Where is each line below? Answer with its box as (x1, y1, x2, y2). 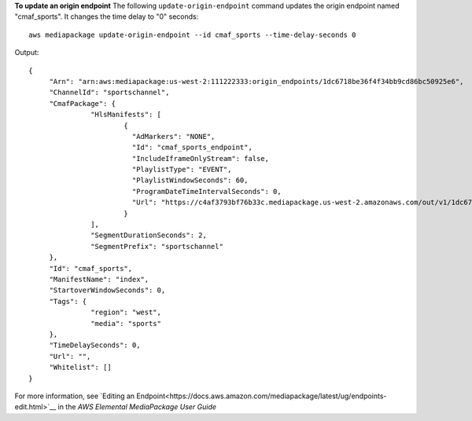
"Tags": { (49, 297, 87, 306)
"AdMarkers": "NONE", (131, 132, 216, 141)
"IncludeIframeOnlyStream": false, (131, 154, 269, 163)
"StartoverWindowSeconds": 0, (49, 286, 166, 295)
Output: (14, 48, 39, 57)
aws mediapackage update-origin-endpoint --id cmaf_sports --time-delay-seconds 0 (28, 30, 356, 39)
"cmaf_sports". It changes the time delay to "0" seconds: (14, 12, 199, 21)
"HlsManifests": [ (90, 110, 161, 119)
